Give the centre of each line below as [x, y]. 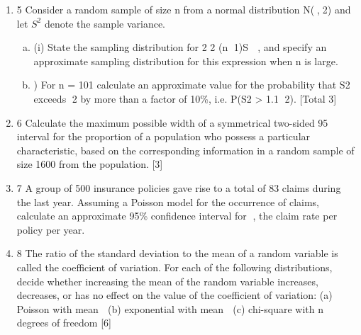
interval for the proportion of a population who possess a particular [163, 136]
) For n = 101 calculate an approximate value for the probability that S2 [192, 85]
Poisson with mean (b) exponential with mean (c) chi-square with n [170, 308]
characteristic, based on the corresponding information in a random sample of [185, 150]
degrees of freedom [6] [64, 323]
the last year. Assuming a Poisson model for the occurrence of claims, [168, 201]
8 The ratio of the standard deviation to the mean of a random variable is [177, 253]
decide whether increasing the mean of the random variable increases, [167, 281]
